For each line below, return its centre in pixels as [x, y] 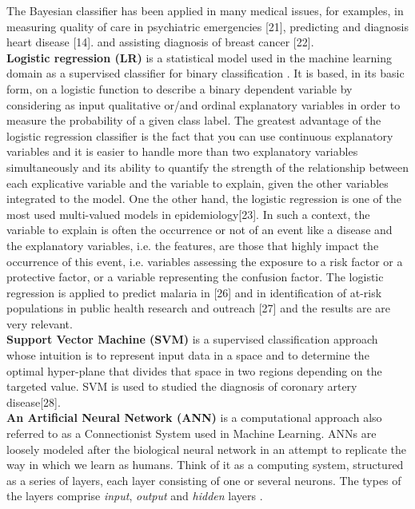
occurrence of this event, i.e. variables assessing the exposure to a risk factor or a [205, 261]
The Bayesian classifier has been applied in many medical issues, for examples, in [205, 10]
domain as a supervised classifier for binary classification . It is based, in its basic [206, 73]
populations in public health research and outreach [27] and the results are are [199, 308]
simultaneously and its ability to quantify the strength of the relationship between [207, 167]
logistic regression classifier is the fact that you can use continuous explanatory [200, 135]
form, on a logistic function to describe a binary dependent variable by [180, 88]
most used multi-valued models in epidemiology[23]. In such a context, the [188, 214]
